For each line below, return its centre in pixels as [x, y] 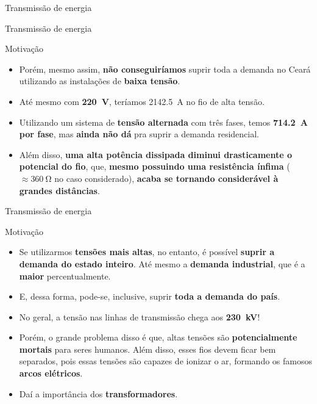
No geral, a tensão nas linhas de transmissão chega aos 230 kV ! [140, 316]
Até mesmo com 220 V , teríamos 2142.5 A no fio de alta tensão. [142, 101]
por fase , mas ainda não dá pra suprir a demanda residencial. [139, 134]
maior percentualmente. [65, 276]
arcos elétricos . [51, 373]
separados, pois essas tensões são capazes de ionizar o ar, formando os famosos [166, 361]
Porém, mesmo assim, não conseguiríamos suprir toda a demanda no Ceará [165, 69]
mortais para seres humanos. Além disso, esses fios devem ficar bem [148, 349]
